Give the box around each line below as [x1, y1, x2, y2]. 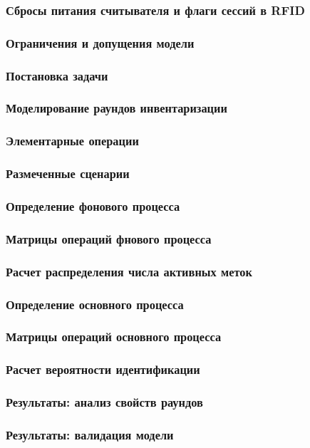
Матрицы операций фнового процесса [6, 229, 212, 247]
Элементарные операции [6, 132, 139, 150]
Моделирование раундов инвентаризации [6, 99, 227, 117]
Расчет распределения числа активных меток [6, 262, 252, 280]
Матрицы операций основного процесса [6, 328, 222, 345]
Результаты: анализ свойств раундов [6, 393, 203, 411]
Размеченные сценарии [6, 165, 130, 182]
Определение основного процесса [6, 295, 184, 313]
